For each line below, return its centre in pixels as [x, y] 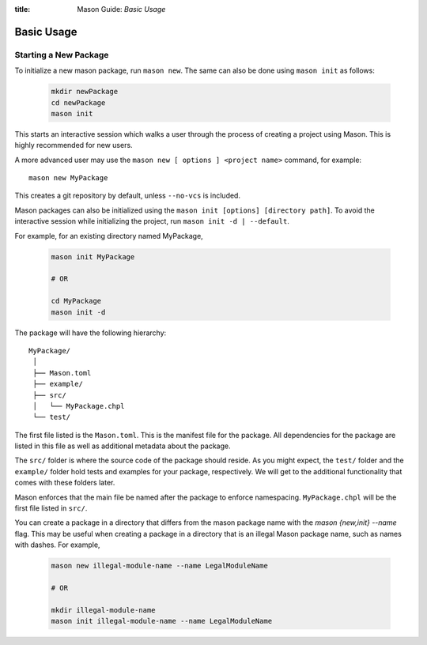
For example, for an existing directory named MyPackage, [109, 236]
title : [23, 9]
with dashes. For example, [57, 545]
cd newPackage [78, 102]
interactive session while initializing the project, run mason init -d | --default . [152, 221]
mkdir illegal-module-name [103, 610]
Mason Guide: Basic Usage [121, 9]
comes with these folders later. [65, 483]
